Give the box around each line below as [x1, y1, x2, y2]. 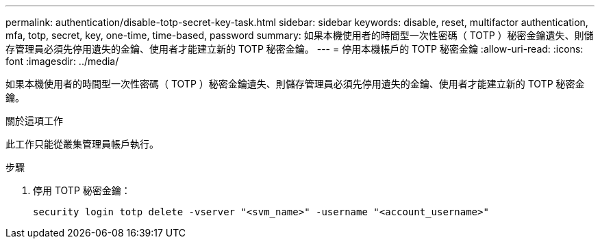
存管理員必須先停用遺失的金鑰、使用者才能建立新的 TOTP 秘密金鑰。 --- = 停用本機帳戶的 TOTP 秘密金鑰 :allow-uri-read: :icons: [5, 43, 584, 55]
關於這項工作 [5, 115, 63, 126]
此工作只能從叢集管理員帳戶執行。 [5, 138, 159, 150]
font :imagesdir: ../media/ [5, 55, 119, 67]
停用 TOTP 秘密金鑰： [33, 185, 131, 196]
